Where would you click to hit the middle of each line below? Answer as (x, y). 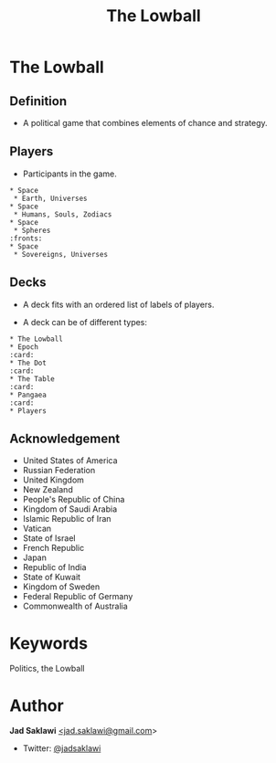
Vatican (37, 529)
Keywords (49, 643)
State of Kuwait (51, 578)
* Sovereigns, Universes (60, 254)
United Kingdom (53, 480)
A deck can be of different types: (85, 322)
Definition (38, 101)
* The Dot (28, 363)
